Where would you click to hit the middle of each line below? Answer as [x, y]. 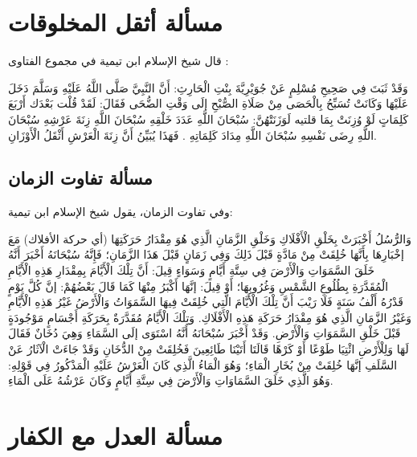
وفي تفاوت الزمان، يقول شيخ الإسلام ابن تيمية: [121, 212]
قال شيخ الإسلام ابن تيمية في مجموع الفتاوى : [119, 61]
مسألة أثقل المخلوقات [116, 22]
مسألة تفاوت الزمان [80, 178]
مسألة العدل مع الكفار [115, 436]
